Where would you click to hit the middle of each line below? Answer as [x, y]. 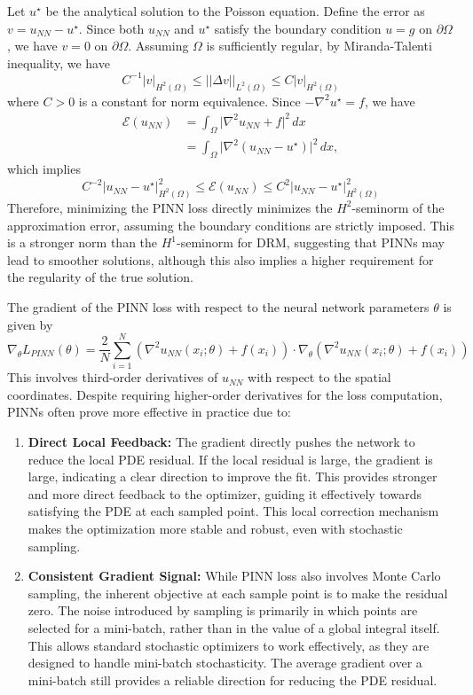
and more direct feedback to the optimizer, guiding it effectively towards [225, 493]
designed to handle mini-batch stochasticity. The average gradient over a [225, 663]
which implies [44, 168]
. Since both [111, 28]
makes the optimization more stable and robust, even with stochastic [215, 528]
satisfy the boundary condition [298, 28]
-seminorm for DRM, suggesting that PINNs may [311, 242]
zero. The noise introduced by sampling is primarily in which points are [223, 610]
